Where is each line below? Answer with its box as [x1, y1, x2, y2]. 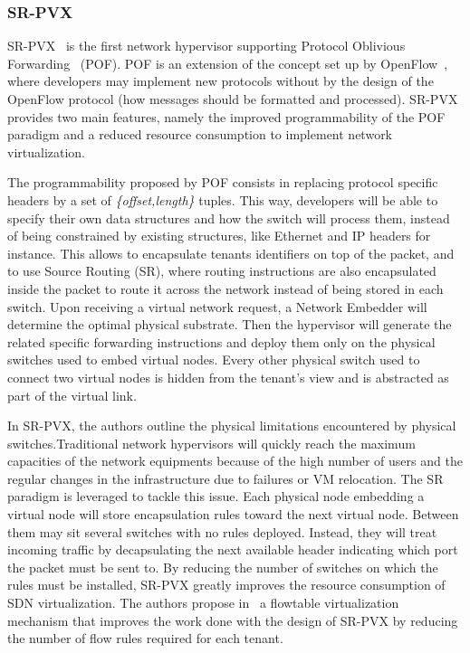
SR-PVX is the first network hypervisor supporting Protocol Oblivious [7, 36, 406, 55]
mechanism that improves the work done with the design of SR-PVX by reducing [7, 610, 458, 629]
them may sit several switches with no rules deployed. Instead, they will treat [7, 522, 437, 541]
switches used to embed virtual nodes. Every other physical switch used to [7, 350, 420, 369]
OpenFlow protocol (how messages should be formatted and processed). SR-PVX [7, 90, 458, 108]
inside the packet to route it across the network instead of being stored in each [7, 279, 444, 298]
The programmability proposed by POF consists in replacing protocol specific [7, 173, 438, 192]
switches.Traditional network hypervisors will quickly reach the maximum [7, 433, 416, 452]
